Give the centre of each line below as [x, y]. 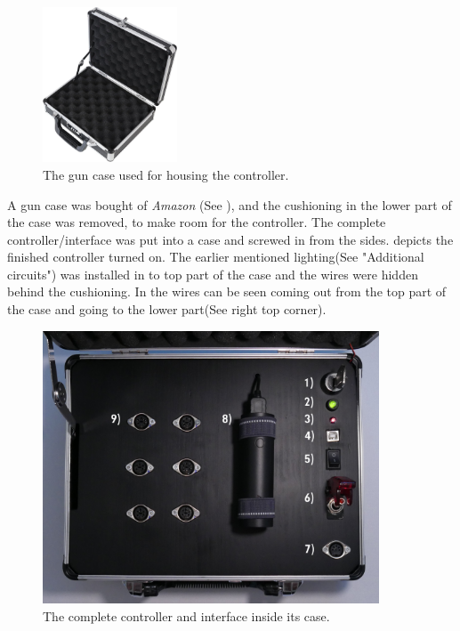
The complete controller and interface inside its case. [186, 615]
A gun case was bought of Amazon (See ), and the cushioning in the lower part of [230, 204]
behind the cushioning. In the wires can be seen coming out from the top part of [227, 291]
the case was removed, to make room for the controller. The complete [197, 222]
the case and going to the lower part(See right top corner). [167, 309]
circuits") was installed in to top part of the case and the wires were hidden [213, 274]
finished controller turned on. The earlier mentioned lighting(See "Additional [216, 257]
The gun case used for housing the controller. [166, 174]
